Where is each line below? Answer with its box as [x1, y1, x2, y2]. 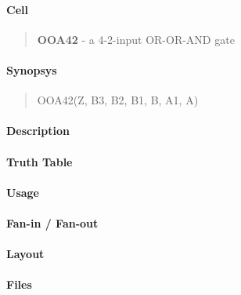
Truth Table [6, 153, 73, 169]
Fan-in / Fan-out [6, 214, 99, 231]
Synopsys [6, 61, 57, 78]
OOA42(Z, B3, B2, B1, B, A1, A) [37, 92, 199, 108]
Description [6, 122, 70, 139]
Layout [6, 246, 45, 262]
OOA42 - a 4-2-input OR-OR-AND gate [37, 31, 235, 47]
